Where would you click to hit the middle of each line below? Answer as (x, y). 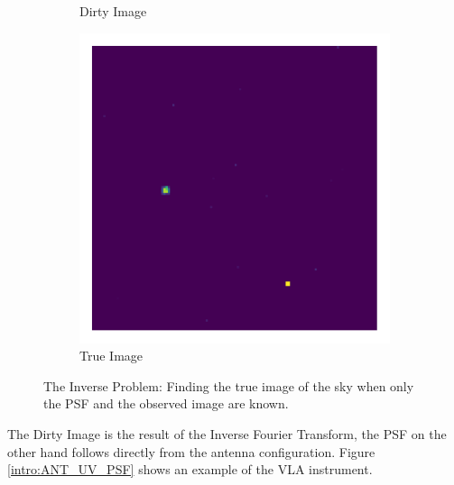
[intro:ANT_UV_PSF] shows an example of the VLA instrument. (190, 469)
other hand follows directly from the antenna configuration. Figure (191, 451)
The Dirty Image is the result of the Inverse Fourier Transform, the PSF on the (227, 433)
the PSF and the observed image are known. (166, 403)
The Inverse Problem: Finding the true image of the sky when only (229, 385)
